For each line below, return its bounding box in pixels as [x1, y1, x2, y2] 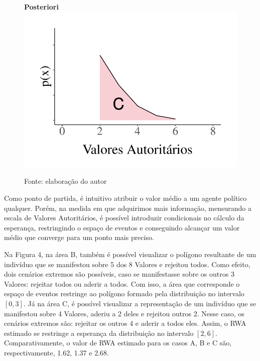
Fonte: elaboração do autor [24, 176, 107, 186]
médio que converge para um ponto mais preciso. [4, 232, 154, 243]
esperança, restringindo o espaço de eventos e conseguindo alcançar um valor [4, 222, 240, 232]
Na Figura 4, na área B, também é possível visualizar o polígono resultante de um [4, 249, 256, 260]
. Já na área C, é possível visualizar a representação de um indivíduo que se [23, 298, 256, 309]
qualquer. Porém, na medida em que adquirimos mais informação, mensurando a [4, 202, 251, 213]
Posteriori [24, 2, 59, 12]
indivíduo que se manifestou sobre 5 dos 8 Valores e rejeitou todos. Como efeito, [4, 259, 250, 269]
